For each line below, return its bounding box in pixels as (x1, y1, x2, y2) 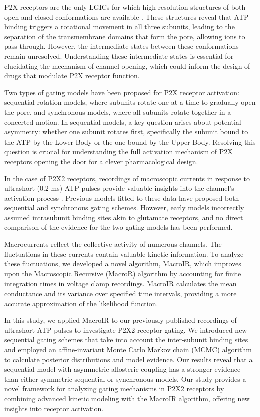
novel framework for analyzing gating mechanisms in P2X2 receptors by (4, 383, 224, 394)
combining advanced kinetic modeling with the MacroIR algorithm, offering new (4, 393, 250, 403)
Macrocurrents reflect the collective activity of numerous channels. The (4, 239, 222, 249)
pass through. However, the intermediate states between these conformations (4, 41, 239, 51)
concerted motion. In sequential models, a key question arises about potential (4, 116, 241, 127)
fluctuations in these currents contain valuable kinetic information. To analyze (4, 248, 244, 259)
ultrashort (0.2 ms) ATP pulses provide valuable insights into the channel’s (4, 183, 234, 193)
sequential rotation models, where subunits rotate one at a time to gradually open (4, 97, 256, 107)
